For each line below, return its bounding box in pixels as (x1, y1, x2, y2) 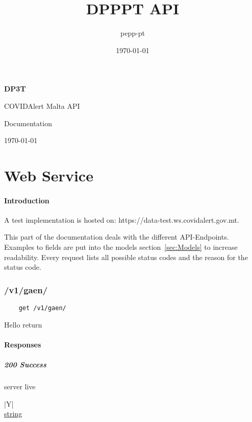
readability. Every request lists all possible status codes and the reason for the (4, 251, 248, 262)
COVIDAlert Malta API (4, 100, 80, 111)
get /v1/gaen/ (18, 304, 66, 312)
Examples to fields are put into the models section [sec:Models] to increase (4, 242, 238, 252)
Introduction (4, 195, 49, 205)
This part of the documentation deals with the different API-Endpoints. (4, 231, 229, 242)
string (4, 408, 22, 419)
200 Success (4, 359, 46, 370)
